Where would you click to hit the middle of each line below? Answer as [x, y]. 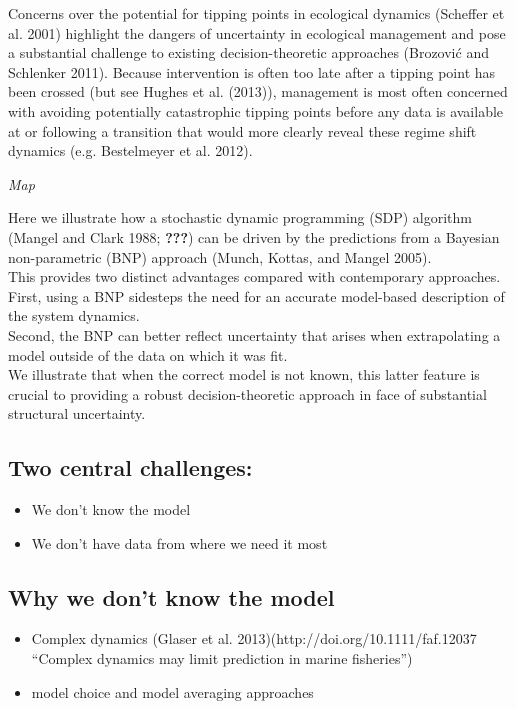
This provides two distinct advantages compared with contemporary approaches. [254, 276]
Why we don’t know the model [171, 596]
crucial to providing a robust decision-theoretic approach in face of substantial [247, 393]
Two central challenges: [130, 467]
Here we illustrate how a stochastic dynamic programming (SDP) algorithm [240, 217]
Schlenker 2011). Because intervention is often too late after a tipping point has [252, 71]
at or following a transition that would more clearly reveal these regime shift [242, 130]
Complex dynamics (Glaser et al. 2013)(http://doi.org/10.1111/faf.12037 [254, 638]
